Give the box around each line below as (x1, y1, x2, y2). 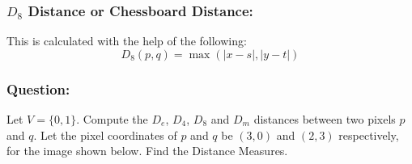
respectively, (338, 126, 399, 143)
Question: (6, 78, 70, 99)
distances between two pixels (253, 111, 396, 128)
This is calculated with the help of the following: (6, 32, 247, 49)
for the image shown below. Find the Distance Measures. (6, 142, 288, 159)
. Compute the (76, 111, 148, 128)
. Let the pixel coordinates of (33, 126, 177, 143)
